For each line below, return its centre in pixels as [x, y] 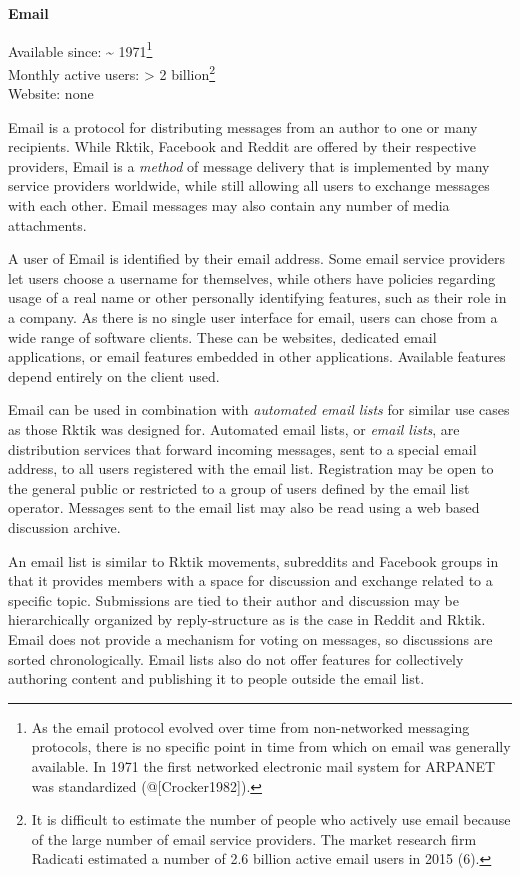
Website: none [51, 93]
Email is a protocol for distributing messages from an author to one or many [243, 126]
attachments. [47, 224]
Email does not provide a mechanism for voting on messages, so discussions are [250, 638]
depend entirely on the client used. [114, 375]
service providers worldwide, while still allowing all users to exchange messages [249, 185]
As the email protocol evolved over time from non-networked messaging [250, 726]
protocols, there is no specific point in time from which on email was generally [271, 746]
